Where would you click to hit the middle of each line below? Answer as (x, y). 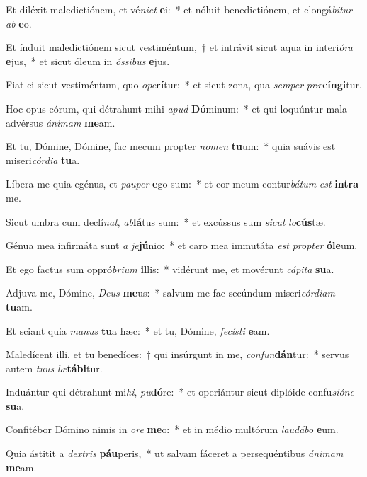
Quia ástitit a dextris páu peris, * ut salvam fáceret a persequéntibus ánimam (175, 453)
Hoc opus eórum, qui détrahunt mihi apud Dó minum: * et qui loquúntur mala (177, 108)
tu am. (19, 306)
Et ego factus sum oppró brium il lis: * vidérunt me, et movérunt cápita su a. (170, 269)
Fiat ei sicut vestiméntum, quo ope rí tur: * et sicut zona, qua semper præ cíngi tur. (184, 85)
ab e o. (19, 23)
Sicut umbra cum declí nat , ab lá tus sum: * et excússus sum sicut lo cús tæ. (166, 221)
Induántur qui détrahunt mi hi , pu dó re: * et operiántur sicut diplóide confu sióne (180, 392)
